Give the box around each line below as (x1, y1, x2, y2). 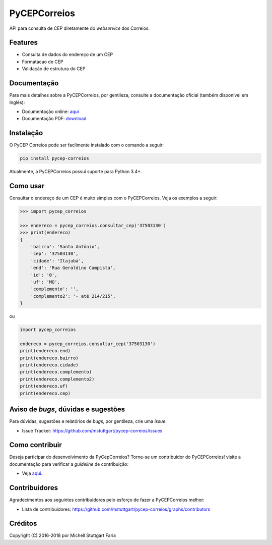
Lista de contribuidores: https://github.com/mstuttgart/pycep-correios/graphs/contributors (22, 506, 211, 512)
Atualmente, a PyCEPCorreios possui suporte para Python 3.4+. (9, 169, 142, 175)
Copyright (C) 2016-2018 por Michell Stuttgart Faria (9, 532, 116, 538)
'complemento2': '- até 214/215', (30, 293, 116, 299)
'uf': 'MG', (30, 279, 60, 285)
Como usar (9, 182, 45, 190)
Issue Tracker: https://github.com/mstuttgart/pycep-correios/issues (22, 427, 163, 433)
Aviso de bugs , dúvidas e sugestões (9, 405, 125, 414)
